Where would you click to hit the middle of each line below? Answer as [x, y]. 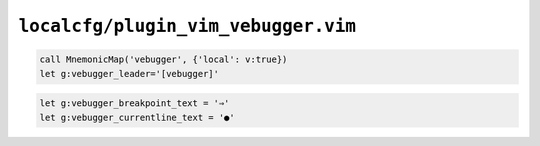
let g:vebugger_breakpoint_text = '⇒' [134, 103]
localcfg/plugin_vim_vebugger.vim [187, 26]
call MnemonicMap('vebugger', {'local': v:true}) [163, 59]
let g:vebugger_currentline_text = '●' [137, 117]
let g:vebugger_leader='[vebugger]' [129, 73]
